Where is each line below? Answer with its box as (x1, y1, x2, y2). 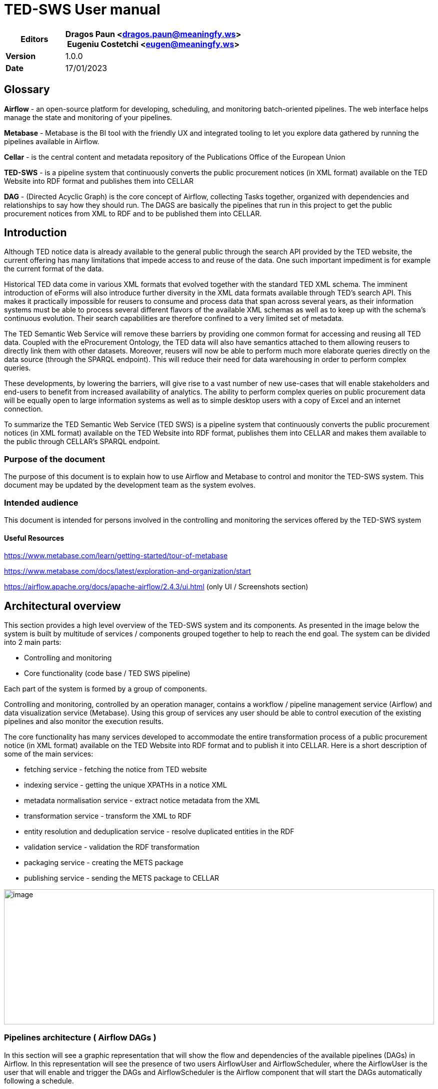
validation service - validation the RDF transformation (24, 843, 199, 851)
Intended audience (4, 497, 78, 508)
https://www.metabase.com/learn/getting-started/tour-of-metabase (4, 551, 228, 560)
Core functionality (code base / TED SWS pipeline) (24, 669, 190, 677)
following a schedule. (4, 1076, 74, 1085)
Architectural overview (4, 599, 121, 612)
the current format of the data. (4, 264, 104, 273)
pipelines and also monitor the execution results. (4, 717, 163, 725)
